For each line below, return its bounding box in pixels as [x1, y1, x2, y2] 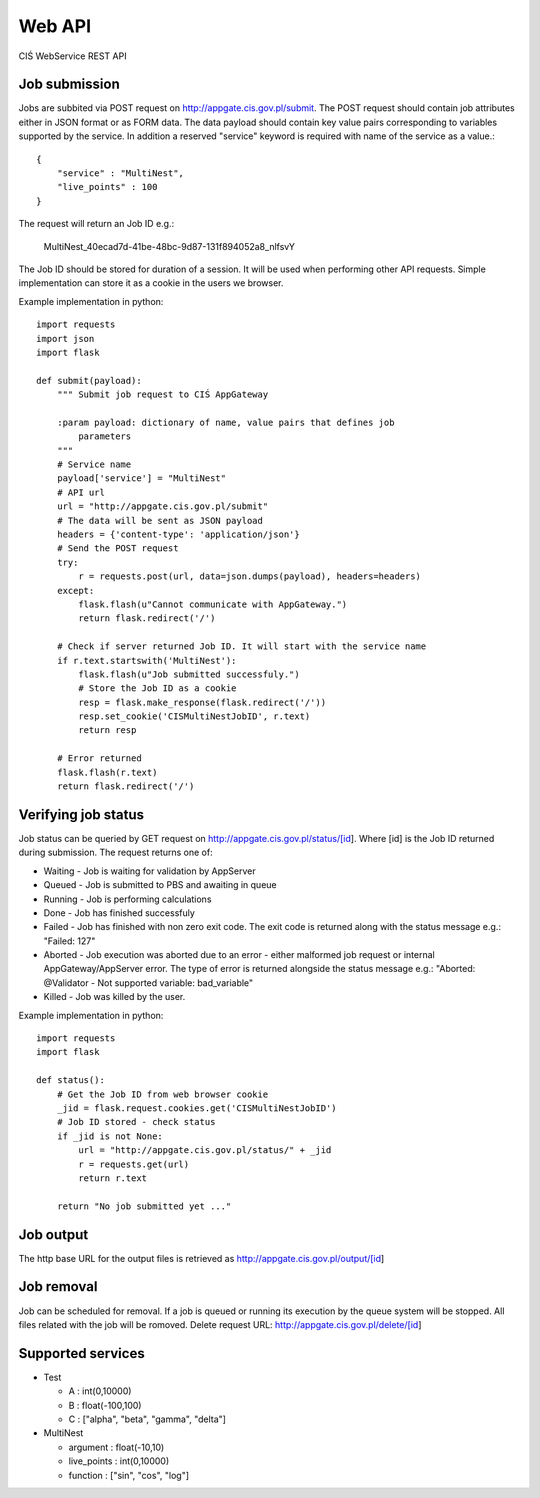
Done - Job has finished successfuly [43, 906, 195, 919]
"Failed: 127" [43, 935, 96, 947]
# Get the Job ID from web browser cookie [56, 1088, 269, 1100]
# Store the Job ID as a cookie [78, 683, 237, 694]
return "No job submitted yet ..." [56, 1200, 232, 1212]
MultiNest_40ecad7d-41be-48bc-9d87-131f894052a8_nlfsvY [43, 240, 295, 252]
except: [56, 585, 95, 596]
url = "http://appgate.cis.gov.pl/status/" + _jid [78, 1145, 332, 1156]
